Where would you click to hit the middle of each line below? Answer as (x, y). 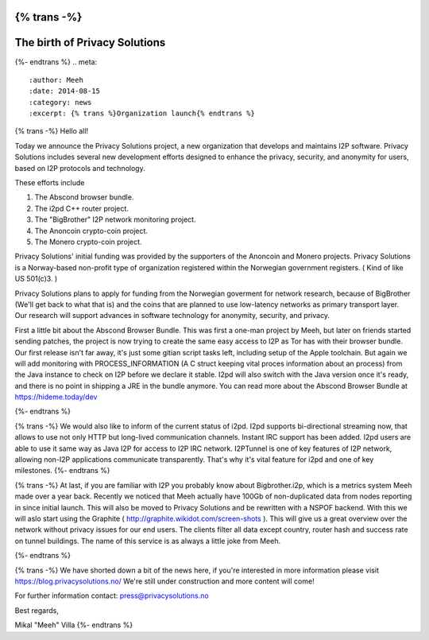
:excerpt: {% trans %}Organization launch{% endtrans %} (142, 114)
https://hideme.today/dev (56, 397)
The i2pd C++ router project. (81, 208)
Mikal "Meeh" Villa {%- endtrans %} (74, 625)
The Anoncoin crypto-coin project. (91, 231)
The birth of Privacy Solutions (90, 43)
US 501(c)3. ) (36, 279)
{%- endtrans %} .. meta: (56, 62)
